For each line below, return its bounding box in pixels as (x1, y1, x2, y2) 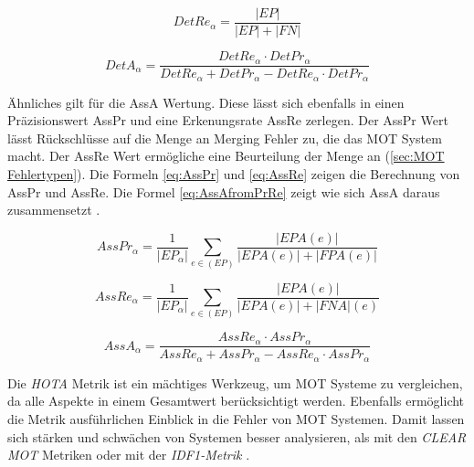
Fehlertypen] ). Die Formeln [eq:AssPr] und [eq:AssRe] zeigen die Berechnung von (7, 164, 460, 183)
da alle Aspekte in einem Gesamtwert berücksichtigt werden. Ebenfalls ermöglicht (7, 391, 465, 410)
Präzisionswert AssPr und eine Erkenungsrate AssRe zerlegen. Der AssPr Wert (7, 111, 448, 130)
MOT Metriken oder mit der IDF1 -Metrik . (7, 445, 250, 464)
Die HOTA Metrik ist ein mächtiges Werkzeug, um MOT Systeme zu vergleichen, (7, 373, 463, 392)
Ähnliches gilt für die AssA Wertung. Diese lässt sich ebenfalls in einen (7, 92, 405, 111)
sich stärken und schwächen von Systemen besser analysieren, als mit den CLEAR (7, 427, 467, 446)
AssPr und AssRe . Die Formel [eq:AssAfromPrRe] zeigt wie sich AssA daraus (7, 182, 440, 201)
